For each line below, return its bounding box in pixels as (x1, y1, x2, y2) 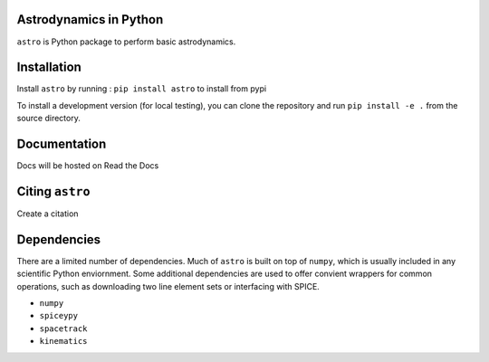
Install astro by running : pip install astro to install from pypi (16, 83, 267, 94)
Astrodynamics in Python (16, 12, 164, 27)
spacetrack (39, 323, 88, 334)
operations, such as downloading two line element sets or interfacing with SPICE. (16, 281, 321, 291)
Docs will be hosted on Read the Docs (16, 160, 159, 171)
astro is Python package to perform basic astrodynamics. (16, 36, 236, 47)
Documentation (16, 137, 107, 152)
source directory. (16, 113, 81, 124)
